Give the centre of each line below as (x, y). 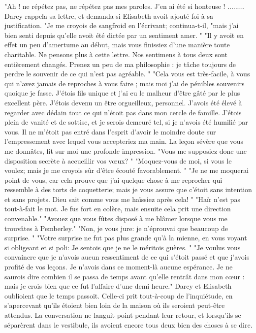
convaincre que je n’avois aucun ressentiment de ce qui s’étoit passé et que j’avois (127, 257)
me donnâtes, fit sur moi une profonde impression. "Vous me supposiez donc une (126, 150)
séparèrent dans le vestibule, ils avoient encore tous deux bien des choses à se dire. (128, 324)
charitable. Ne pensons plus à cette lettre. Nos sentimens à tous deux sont (116, 54)
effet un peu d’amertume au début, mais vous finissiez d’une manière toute (117, 45)
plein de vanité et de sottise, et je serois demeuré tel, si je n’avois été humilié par (126, 122)
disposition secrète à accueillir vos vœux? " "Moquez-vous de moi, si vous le (118, 160)
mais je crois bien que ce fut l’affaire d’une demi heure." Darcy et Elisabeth (118, 286)
